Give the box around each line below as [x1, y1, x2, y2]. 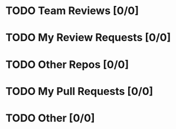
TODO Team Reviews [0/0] [5, 4, 139, 18]
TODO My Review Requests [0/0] [5, 31, 171, 45]
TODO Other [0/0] [5, 111, 95, 124]
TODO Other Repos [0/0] [5, 57, 129, 71]
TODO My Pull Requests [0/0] [5, 84, 154, 98]
